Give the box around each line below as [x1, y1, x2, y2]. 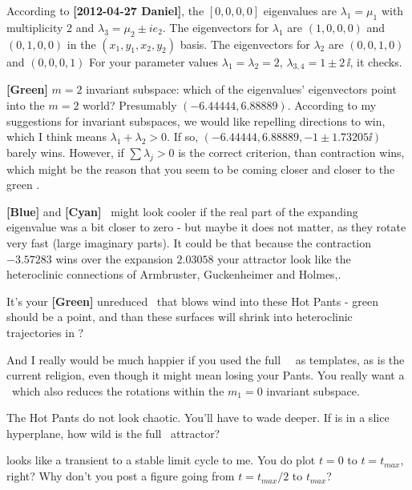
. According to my [287, 96, 377, 113]
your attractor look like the [217, 250, 351, 267]
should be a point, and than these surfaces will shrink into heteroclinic [6, 308, 353, 325]
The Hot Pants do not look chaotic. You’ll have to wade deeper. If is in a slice [6, 409, 390, 426]
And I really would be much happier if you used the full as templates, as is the [6, 351, 405, 367]
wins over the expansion [55, 250, 173, 267]
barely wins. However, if [6, 143, 124, 160]
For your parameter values [89, 53, 219, 70]
